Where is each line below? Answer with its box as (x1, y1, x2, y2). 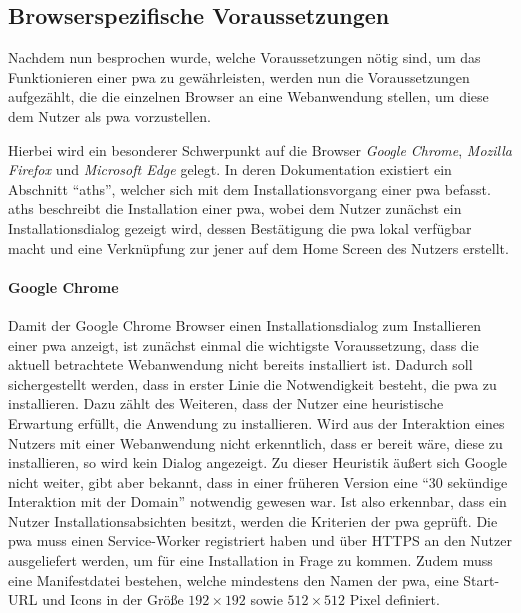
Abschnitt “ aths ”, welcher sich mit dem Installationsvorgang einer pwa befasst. (8, 178, 491, 199)
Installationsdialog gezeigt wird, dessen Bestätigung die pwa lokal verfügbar (8, 217, 472, 238)
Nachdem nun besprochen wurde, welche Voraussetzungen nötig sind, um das (8, 47, 481, 68)
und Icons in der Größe (42, 589, 184, 610)
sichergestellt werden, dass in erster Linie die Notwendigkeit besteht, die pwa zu (8, 373, 497, 394)
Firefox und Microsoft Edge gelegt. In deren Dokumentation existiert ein (8, 159, 452, 180)
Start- (463, 569, 500, 590)
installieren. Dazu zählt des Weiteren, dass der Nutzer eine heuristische (8, 393, 444, 414)
